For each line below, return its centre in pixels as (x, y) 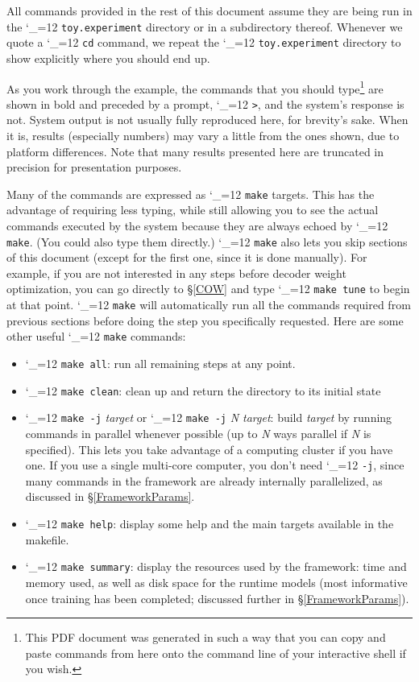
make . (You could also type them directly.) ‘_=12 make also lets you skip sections (207, 241)
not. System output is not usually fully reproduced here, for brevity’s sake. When (207, 120)
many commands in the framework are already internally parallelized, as (204, 480)
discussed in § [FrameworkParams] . (110, 496)
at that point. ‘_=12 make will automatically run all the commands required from (209, 305)
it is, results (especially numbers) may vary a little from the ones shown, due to (203, 135)
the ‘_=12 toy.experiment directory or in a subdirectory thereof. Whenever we (205, 26)
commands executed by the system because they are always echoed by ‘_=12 (197, 226)
